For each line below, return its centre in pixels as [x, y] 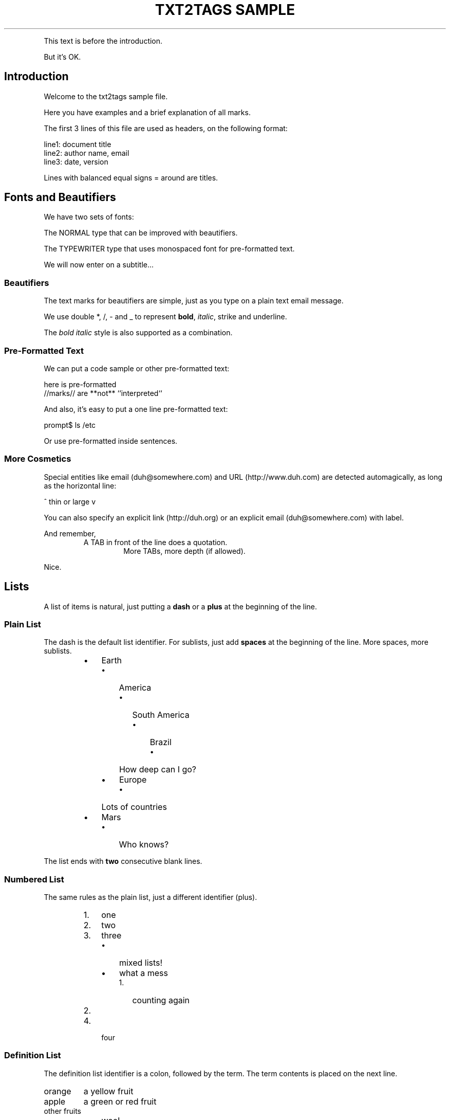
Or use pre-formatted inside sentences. [111, 441]
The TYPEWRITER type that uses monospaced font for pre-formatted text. [169, 249]
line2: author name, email [87, 153]
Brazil [161, 742]
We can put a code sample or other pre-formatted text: [137, 368]
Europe [133, 780]
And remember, [70, 533]
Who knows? [144, 845]
